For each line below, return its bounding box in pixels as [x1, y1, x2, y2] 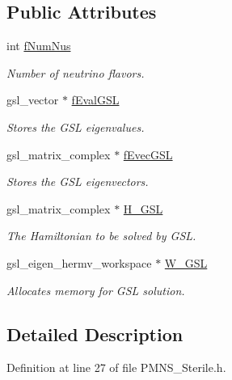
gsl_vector [6, 91, 59, 108]
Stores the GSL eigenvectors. [6, 173, 149, 190]
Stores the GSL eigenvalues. [6, 118, 145, 135]
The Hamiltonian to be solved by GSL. [6, 227, 196, 244]
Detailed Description [6, 321, 183, 346]
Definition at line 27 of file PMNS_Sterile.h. [6, 359, 226, 376]
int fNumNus [6, 37, 71, 54]
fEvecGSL [123, 146, 173, 163]
